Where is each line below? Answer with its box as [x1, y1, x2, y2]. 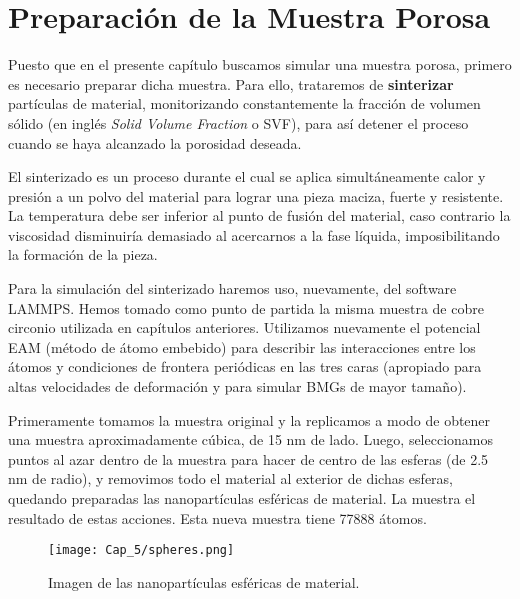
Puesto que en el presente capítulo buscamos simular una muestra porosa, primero [8, 54, 512, 75]
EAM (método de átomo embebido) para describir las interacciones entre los [8, 336, 476, 357]
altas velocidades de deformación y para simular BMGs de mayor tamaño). [8, 376, 467, 397]
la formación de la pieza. [8, 244, 158, 265]
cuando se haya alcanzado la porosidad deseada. [8, 132, 302, 153]
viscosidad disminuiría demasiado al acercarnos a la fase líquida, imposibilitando [8, 224, 500, 245]
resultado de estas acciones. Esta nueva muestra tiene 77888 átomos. [8, 507, 427, 528]
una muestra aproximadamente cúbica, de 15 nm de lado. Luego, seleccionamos [8, 429, 494, 450]
